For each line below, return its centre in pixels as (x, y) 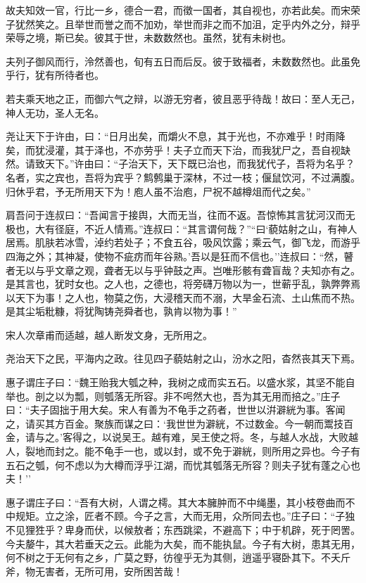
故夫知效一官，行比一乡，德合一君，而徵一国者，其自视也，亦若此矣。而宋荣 (183, 10)
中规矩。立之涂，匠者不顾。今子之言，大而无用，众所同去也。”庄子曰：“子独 (181, 516)
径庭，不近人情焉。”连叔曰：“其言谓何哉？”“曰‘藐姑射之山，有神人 (206, 228)
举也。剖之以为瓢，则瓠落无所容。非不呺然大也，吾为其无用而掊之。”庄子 (173, 396)
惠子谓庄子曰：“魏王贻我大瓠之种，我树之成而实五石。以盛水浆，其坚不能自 (181, 382)
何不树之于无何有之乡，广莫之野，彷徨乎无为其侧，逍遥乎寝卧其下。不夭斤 (178, 557)
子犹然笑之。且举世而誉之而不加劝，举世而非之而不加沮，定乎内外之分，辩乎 (183, 24)
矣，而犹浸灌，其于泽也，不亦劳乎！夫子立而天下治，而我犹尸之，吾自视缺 (178, 149)
